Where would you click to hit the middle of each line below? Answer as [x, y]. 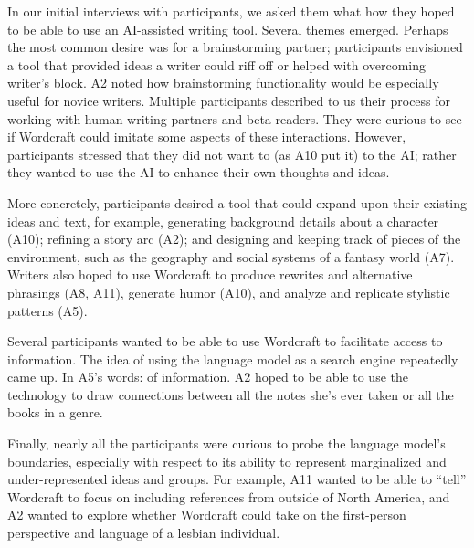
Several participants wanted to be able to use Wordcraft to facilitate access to [225, 341]
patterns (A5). [47, 310]
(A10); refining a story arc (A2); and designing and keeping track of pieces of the [234, 239]
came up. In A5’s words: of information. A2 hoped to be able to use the [208, 377]
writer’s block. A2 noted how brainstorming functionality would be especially [223, 83]
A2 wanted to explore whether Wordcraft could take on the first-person [207, 515]
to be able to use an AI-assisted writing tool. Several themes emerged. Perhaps [228, 29]
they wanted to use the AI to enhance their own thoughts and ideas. [199, 172]
